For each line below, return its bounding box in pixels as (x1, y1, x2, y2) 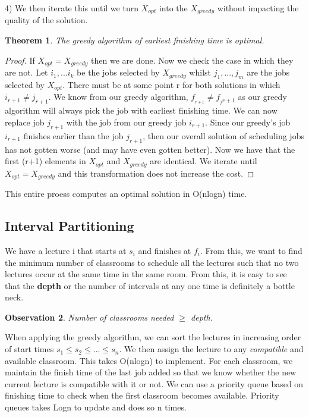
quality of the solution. (5, 14, 88, 26)
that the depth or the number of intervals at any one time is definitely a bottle (5, 279, 295, 291)
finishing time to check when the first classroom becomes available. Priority (5, 389, 279, 402)
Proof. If (5, 54, 35, 66)
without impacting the (217, 2, 299, 14)
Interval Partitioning (5, 217, 134, 235)
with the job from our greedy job (66, 116, 187, 128)
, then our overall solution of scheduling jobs (143, 129, 304, 142)
